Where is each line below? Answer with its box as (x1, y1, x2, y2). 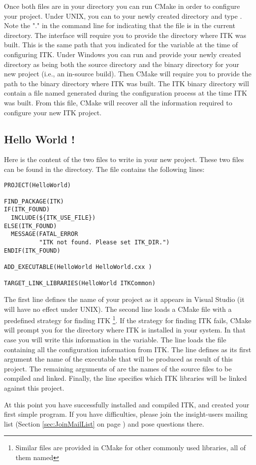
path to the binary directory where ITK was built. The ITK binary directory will (4, 78, 249, 88)
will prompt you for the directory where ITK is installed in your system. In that (4, 325, 246, 335)
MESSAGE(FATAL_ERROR (11, 231, 78, 238)
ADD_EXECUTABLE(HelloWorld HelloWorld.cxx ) (4, 264, 152, 271)
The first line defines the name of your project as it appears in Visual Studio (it (4, 294, 245, 304)
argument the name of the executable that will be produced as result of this (4, 354, 233, 364)
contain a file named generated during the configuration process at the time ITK (4, 88, 247, 98)
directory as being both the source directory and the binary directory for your (4, 59, 239, 69)
